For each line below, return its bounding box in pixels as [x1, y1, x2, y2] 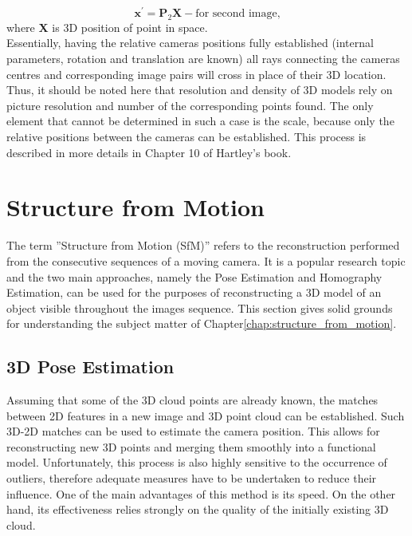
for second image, [195, 8, 281, 20]
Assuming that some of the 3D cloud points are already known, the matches [6, 392, 379, 408]
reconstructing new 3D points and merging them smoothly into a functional [6, 438, 376, 455]
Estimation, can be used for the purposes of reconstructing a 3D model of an [6, 284, 382, 301]
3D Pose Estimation [6, 354, 175, 379]
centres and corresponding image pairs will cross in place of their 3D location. [6, 65, 386, 82]
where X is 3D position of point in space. [6, 18, 208, 35]
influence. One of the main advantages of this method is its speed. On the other [6, 485, 396, 502]
